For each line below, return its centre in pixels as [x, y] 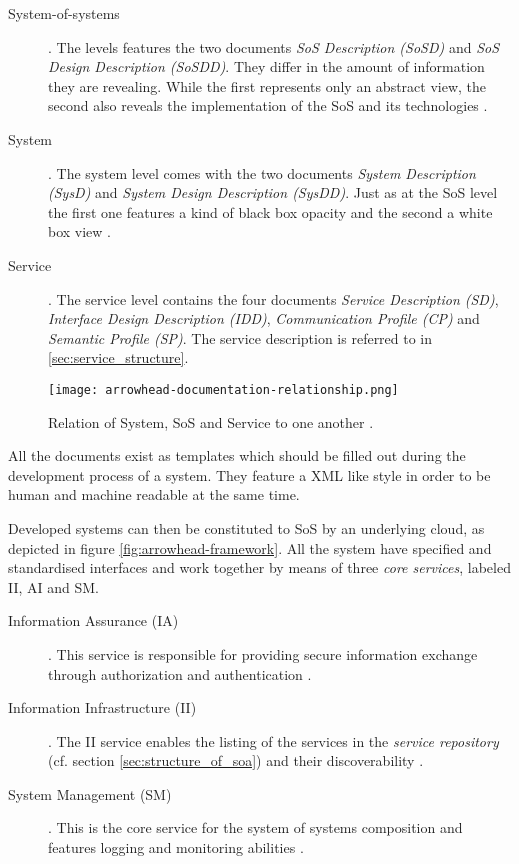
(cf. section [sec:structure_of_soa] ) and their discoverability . [236, 760]
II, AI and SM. [54, 586]
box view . [80, 231]
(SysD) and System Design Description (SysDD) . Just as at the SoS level [273, 192]
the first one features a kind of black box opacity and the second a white [270, 211]
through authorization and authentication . [180, 673]
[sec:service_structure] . [118, 357]
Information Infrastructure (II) [102, 707]
